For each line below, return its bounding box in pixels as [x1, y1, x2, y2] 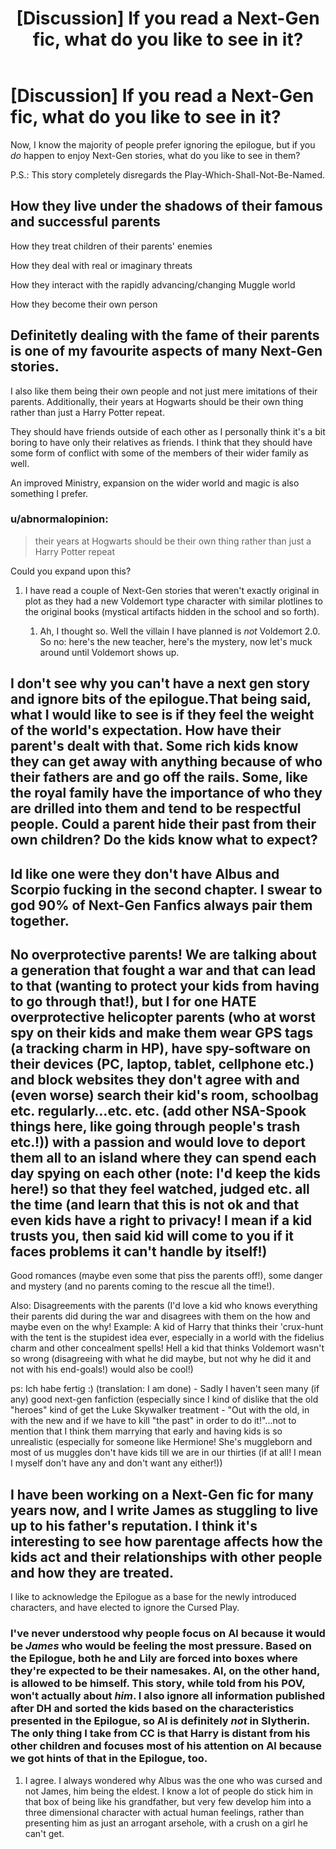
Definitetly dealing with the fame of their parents [10, 327, 320, 344]
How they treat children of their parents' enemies [10, 240, 213, 252]
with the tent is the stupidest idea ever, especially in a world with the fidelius [10, 1332, 325, 1344]
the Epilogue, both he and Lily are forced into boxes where [10, 1652, 298, 1666]
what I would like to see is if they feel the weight [10, 707, 315, 724]
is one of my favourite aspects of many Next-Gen [10, 343, 323, 360]
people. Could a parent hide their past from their [10, 816, 317, 833]
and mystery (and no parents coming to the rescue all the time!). [10, 1280, 275, 1292]
